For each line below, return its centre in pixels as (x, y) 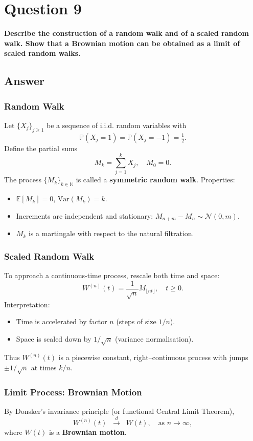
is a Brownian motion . (88, 432)
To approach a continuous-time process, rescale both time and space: (112, 275)
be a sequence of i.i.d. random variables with (117, 125)
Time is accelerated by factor (62, 321)
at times (44, 367)
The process (23, 180)
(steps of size (136, 321)
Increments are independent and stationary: (85, 215)
